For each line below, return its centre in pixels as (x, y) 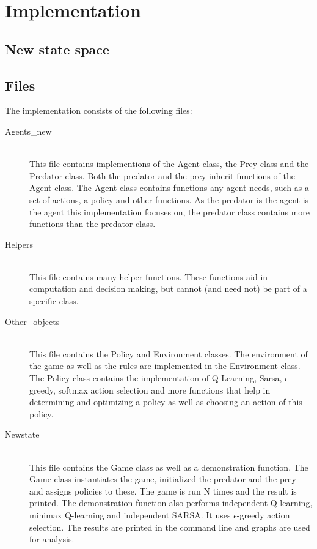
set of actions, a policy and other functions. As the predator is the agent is (169, 199)
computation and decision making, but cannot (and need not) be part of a (168, 289)
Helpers (19, 244)
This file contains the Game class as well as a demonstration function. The (169, 467)
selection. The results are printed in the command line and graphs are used (170, 527)
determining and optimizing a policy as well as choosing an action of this (166, 402)
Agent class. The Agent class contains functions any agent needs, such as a (169, 188)
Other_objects (32, 321)
